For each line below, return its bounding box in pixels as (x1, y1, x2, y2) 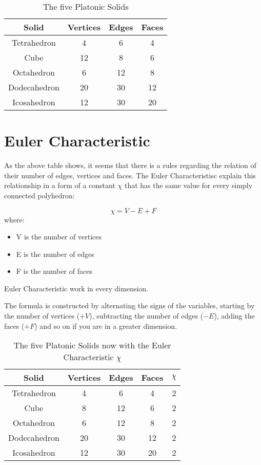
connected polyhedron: (4, 190, 75, 200)
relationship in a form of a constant (4, 180, 115, 191)
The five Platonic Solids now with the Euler (13, 339, 171, 351)
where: (4, 214, 25, 225)
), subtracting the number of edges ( (89, 310, 204, 321)
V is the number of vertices (16, 231, 102, 242)
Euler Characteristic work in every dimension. (4, 283, 148, 293)
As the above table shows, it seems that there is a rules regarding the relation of (4, 160, 256, 171)
